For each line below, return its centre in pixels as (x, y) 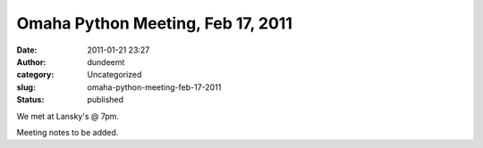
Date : (27, 50)
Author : (31, 62)
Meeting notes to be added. (68, 132)
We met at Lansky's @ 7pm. (68, 116)
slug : (26, 87)
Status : (30, 100)
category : (35, 75)
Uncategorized (114, 75)
